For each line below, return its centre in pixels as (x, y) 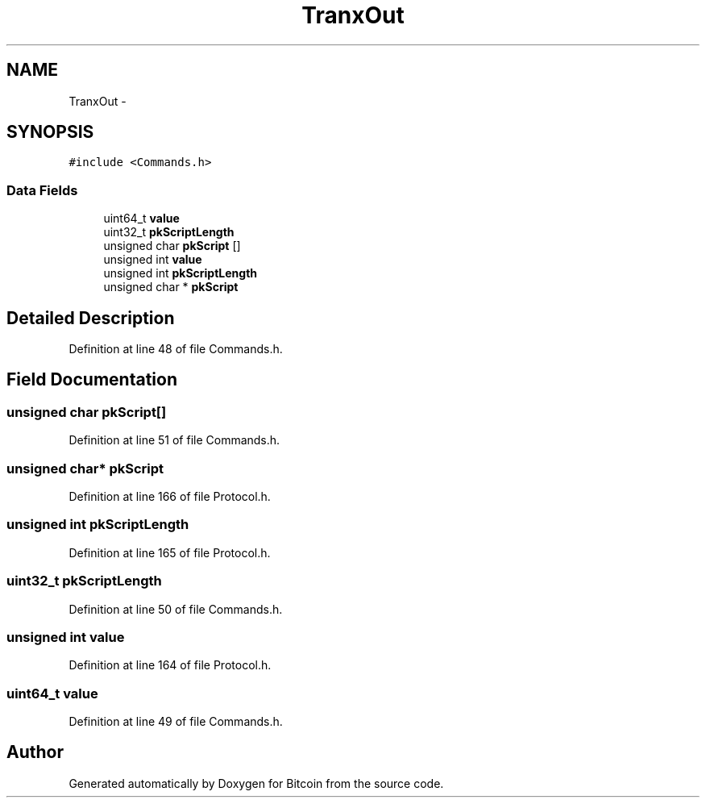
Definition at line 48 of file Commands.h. (176, 349)
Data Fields (42, 190)
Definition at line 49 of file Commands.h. (176, 721)
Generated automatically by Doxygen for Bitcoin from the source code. (256, 783)
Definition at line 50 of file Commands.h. (176, 609)
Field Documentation (92, 380)
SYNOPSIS (50, 132)
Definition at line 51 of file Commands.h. (174, 440)
